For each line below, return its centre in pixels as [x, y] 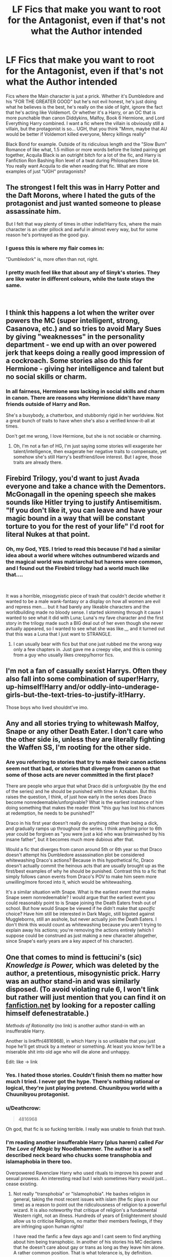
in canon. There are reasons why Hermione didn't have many [83, 397]
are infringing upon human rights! [48, 1226]
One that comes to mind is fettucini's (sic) [74, 957]
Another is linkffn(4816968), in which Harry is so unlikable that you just [81, 1041]
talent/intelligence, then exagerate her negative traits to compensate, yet [90, 452]
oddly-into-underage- [123, 687]
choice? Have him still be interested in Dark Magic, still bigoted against [80, 914]
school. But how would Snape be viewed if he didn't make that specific [81, 908]
